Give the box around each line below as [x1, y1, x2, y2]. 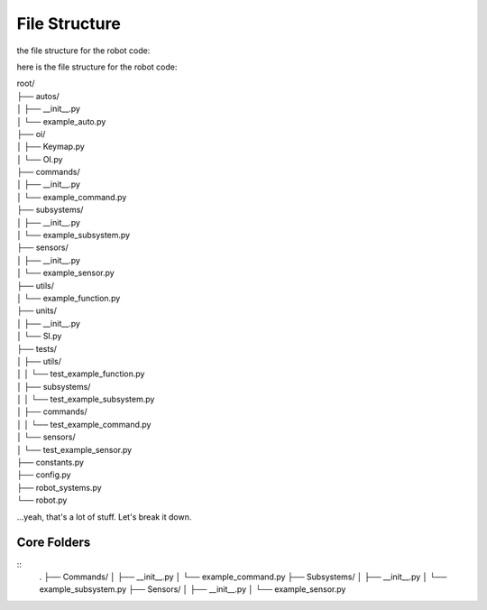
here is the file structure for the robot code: [16, 61, 178, 72]
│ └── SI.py [16, 330, 62, 342]
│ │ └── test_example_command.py [16, 419, 152, 430]
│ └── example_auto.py [16, 116, 106, 126]
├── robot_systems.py [16, 482, 103, 493]
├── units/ [16, 305, 58, 316]
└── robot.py [16, 494, 68, 505]
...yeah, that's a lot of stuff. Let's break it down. [16, 511, 192, 522]
